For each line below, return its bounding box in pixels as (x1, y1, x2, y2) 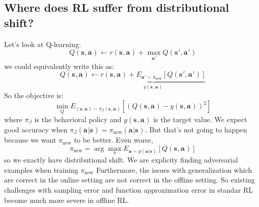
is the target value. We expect (153, 113, 247, 124)
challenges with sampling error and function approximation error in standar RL (4, 184, 253, 195)
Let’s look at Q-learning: (4, 38, 81, 49)
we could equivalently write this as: (4, 60, 114, 71)
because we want (4, 134, 56, 145)
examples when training (4, 164, 79, 175)
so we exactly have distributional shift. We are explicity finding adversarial (4, 154, 238, 165)
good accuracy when (4, 124, 68, 134)
